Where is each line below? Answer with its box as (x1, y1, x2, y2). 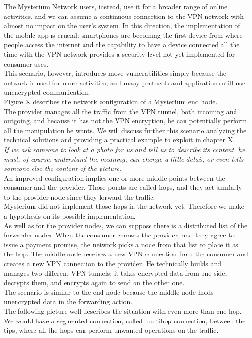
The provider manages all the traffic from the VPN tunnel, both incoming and (4, 106, 237, 116)
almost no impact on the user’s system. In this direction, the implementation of (4, 20, 240, 31)
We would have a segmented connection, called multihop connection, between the (4, 315, 246, 325)
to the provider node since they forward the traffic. (4, 191, 155, 202)
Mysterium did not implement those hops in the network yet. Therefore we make (4, 201, 245, 211)
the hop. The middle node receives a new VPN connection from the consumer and (4, 249, 248, 259)
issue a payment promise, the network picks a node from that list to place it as (4, 239, 238, 249)
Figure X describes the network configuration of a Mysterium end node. (4, 96, 218, 106)
